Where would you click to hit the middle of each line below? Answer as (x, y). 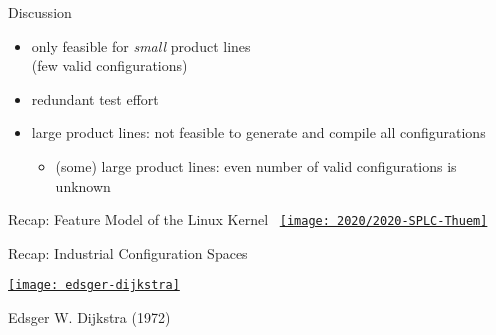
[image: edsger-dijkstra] (94, 285)
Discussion (40, 12)
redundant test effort (95, 98)
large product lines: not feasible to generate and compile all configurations (258, 132)
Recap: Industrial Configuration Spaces (128, 252)
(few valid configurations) (109, 65)
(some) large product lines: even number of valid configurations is (256, 165)
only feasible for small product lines (141, 45)
